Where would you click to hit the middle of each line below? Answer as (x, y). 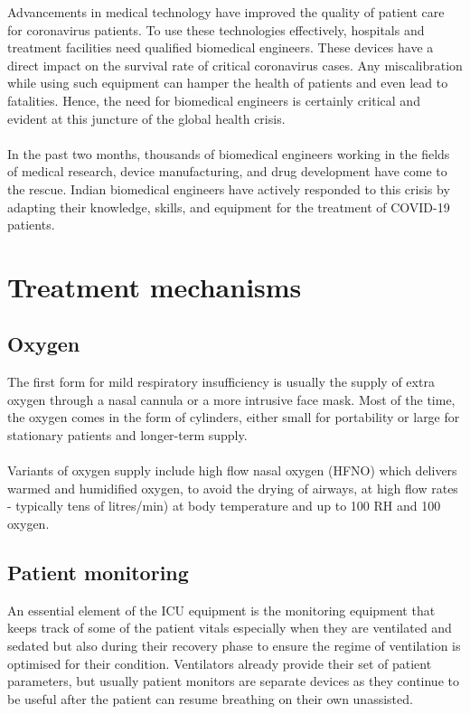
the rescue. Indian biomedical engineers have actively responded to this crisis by (229, 188)
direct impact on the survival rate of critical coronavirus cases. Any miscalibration (235, 65)
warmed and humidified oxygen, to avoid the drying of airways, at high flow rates (233, 488)
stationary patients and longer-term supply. (127, 435)
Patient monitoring (98, 573)
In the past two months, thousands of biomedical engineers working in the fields (229, 153)
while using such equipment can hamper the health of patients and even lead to (228, 83)
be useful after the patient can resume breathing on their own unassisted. (210, 698)
